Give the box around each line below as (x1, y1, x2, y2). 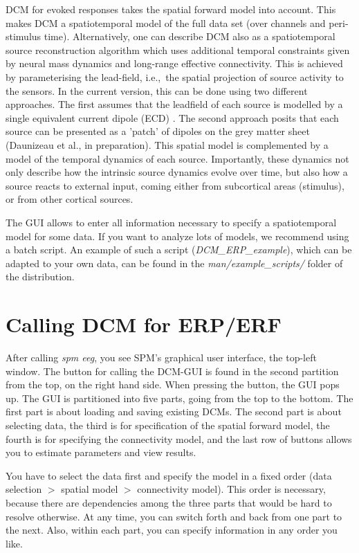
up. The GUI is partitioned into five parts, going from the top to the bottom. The (6, 390, 353, 405)
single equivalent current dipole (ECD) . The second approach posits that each (6, 110, 339, 125)
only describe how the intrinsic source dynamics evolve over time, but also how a (6, 165, 348, 179)
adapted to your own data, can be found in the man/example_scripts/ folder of (6, 255, 343, 270)
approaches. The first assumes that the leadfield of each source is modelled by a (6, 97, 343, 111)
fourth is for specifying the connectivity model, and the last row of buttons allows (6, 431, 352, 446)
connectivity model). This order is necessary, (137, 482, 326, 496)
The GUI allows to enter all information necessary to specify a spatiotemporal (6, 215, 337, 229)
